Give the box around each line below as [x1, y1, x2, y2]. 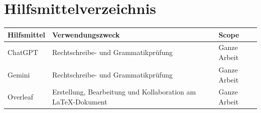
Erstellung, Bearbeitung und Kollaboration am [52, 86, 196, 97]
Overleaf [8, 91, 33, 102]
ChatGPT [8, 47, 38, 57]
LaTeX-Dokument [52, 96, 107, 106]
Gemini [8, 69, 30, 79]
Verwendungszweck [52, 29, 120, 39]
